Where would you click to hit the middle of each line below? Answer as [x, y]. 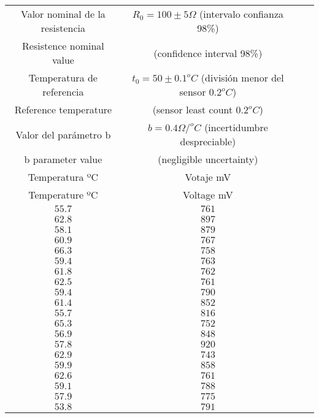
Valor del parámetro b [63, 134]
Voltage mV [208, 195]
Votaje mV [208, 177]
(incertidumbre [236, 127]
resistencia [63, 28]
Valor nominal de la [63, 14]
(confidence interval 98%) [208, 53]
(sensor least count [193, 109]
